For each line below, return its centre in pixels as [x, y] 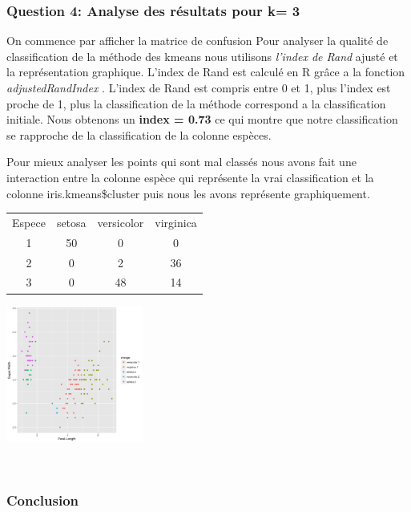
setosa [71, 222]
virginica [176, 222]
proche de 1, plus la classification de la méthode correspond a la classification [196, 103]
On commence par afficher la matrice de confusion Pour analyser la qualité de [197, 41]
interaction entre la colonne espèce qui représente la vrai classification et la [190, 177]
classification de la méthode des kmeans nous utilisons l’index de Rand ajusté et [202, 56]
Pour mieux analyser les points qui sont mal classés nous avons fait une [181, 162]
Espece [29, 222]
